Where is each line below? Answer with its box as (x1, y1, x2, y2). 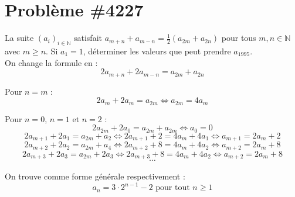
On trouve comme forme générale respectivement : (5, 170, 185, 182)
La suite (5, 32, 34, 44)
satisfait (73, 32, 102, 44)
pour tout (155, 184, 190, 192)
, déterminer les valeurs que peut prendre (83, 44, 231, 57)
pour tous (221, 32, 256, 44)
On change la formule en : (5, 56, 98, 68)
